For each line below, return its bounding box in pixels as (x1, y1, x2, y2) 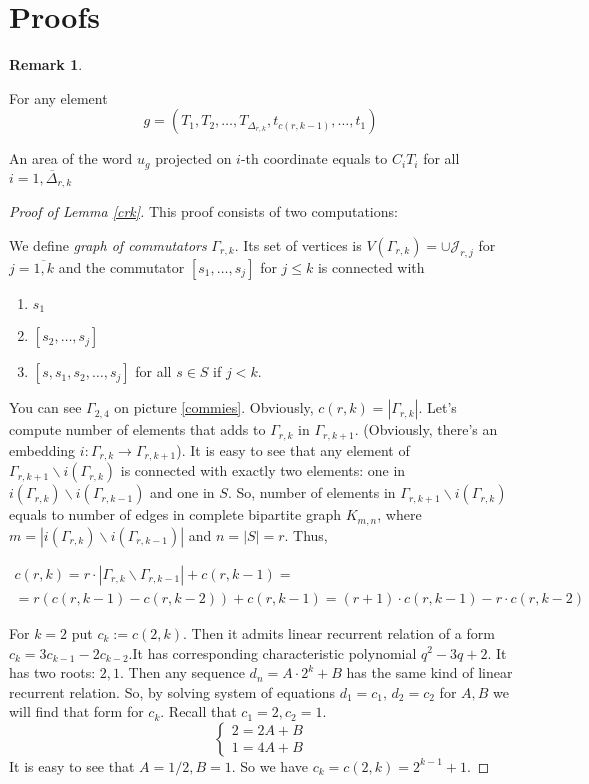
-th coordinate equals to (240, 148, 388, 169)
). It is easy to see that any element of (176, 439, 410, 460)
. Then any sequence (120, 662, 245, 683)
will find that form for (9, 701, 144, 722)
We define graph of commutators (9, 235, 207, 256)
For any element (9, 87, 108, 108)
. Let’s (418, 397, 457, 418)
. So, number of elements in (227, 482, 396, 503)
